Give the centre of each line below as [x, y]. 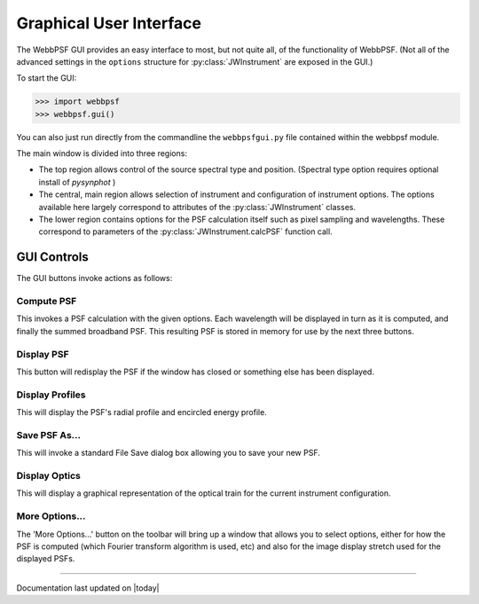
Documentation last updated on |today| [88, 588]
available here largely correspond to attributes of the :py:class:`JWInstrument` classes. [197, 207]
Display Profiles [51, 395]
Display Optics [49, 476]
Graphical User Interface [109, 23]
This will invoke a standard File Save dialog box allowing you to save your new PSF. [169, 453]
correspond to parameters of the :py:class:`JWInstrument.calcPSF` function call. [185, 231]
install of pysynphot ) [77, 182]
